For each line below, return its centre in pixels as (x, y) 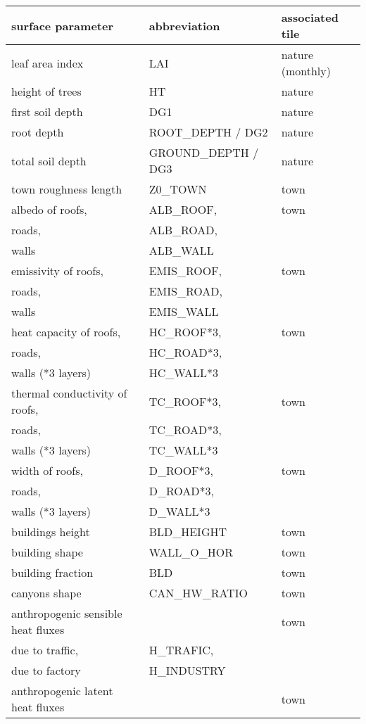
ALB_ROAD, (183, 230)
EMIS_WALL (184, 311)
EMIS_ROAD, (185, 291)
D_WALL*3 (179, 511)
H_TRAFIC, (181, 650)
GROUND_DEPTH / (204, 152)
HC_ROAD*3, (185, 352)
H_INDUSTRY (187, 670)
